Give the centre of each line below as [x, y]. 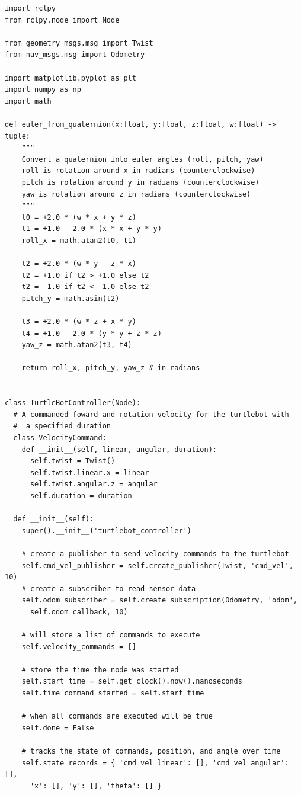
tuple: [17, 136]
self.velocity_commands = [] [79, 647]
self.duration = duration [81, 496]
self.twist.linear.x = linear [89, 472]
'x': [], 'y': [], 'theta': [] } [96, 786]
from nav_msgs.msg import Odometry [75, 55]
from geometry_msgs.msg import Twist [79, 43]
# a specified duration [62, 426]
